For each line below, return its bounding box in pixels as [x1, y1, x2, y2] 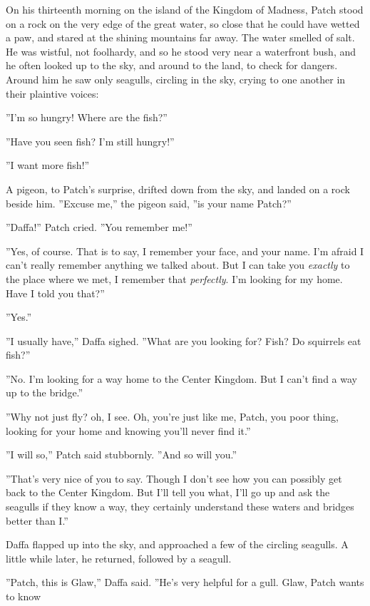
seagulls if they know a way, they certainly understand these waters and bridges [6, 499, 354, 514]
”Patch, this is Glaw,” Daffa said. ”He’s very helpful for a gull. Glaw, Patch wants [6, 575, 364, 590]
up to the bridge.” [6, 385, 83, 400]
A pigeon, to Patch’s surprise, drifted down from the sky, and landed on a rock [6, 181, 350, 196]
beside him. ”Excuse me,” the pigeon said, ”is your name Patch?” [6, 195, 292, 210]
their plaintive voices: [6, 86, 99, 101]
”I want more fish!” [6, 158, 90, 173]
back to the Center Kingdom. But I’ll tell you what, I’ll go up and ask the [6, 485, 330, 500]
